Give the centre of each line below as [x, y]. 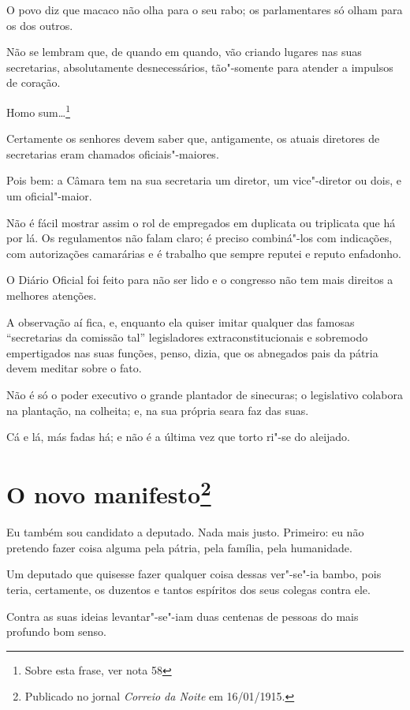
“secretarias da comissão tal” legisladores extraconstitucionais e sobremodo [187, 337]
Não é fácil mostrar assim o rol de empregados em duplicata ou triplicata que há [201, 222]
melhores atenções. [52, 295]
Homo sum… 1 [39, 110]
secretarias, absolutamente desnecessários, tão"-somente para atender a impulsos [200, 67]
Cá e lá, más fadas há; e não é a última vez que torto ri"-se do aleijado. [178, 437]
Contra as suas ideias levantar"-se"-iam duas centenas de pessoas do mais [183, 616]
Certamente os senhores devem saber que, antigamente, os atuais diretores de [193, 138]
